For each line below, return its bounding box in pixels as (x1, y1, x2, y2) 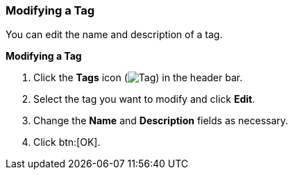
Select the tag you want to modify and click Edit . (33, 93, 256, 106)
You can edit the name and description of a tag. (6, 28, 223, 41)
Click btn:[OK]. (33, 136, 101, 149)
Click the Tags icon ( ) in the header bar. (33, 72, 243, 84)
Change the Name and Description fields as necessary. (33, 115, 289, 127)
